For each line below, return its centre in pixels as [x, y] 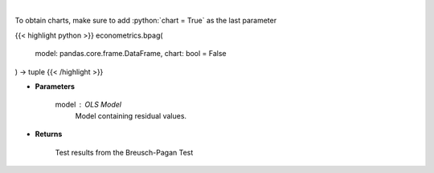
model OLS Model [88, 105]
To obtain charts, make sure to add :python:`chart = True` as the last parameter [146, 21]
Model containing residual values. [131, 115]
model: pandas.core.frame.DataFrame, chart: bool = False [131, 54]
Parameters [55, 86]
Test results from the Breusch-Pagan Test [124, 152]
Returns [49, 134]
